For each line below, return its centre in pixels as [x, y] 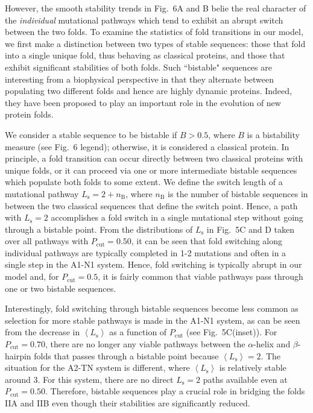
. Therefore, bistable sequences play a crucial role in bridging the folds [175, 391]
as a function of [138, 332]
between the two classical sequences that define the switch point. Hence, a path [151, 205]
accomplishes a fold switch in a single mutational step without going [177, 217]
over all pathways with [47, 241]
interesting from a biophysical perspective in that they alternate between [140, 79]
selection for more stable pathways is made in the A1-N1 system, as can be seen [153, 320]
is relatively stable [253, 367]
